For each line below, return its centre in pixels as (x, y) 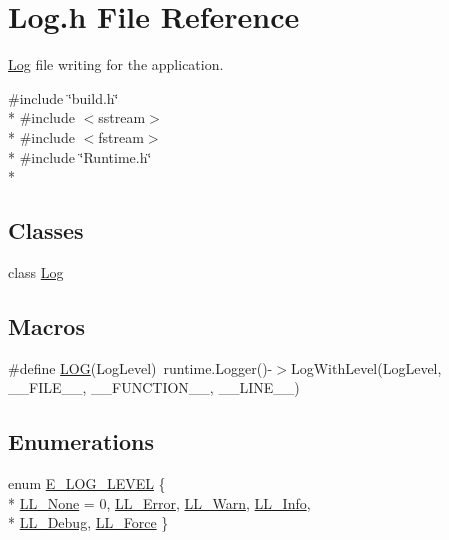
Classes (46, 230)
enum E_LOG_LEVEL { (87, 483)
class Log (36, 271)
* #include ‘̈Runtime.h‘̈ (80, 156)
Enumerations (81, 441)
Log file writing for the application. (116, 64)
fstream (121, 136)
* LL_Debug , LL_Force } (88, 522)
